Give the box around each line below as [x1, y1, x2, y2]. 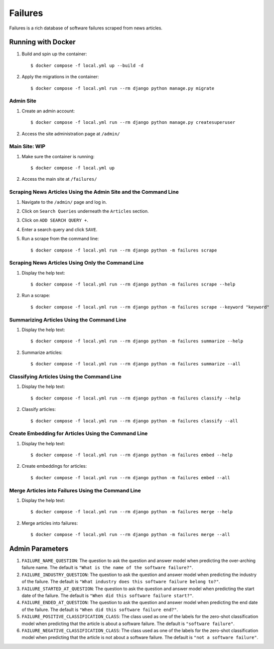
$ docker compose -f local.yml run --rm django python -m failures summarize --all [30, 361, 241, 367]
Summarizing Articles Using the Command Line [9, 316, 127, 323]
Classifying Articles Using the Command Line [9, 373, 122, 380]
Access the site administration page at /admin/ [21, 130, 120, 137]
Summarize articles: [21, 349, 63, 355]
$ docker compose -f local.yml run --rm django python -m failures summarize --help [30, 338, 244, 344]
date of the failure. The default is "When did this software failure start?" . [21, 592, 194, 599]
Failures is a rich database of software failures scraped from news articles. [9, 25, 163, 31]
